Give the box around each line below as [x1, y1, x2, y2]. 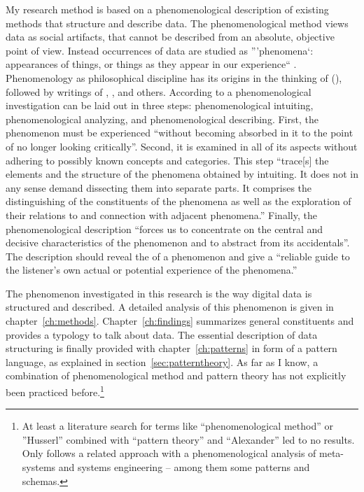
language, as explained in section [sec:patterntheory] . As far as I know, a [6, 354, 318, 369]
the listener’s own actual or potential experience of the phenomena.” [6, 262, 297, 277]
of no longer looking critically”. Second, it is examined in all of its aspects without [6, 139, 358, 153]
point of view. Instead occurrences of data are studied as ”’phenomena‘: [6, 43, 314, 57]
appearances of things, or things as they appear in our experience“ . [6, 57, 297, 71]
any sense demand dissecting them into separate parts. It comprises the [6, 180, 312, 195]
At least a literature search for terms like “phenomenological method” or [22, 419, 333, 433]
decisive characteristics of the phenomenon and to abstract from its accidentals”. [6, 235, 350, 250]
